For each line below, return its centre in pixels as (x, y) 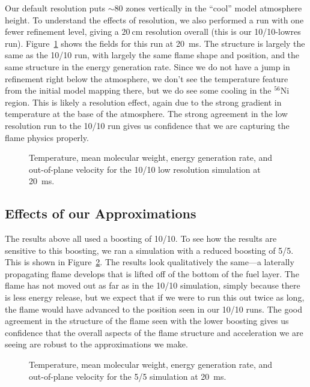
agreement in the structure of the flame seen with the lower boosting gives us (147, 321)
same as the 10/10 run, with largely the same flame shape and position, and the (152, 55)
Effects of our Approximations (101, 213)
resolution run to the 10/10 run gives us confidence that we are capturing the (147, 125)
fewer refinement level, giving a (62, 31)
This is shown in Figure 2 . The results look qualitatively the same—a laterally (150, 262)
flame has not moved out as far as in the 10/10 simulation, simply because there (153, 285)
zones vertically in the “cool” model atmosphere (214, 8)
